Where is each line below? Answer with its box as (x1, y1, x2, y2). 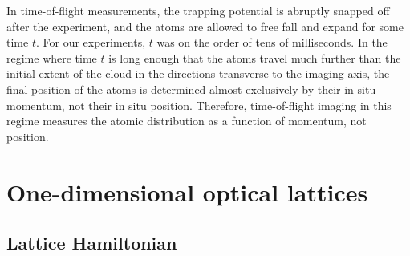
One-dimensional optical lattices (6, 175, 368, 208)
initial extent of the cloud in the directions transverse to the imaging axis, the (6, 65, 390, 82)
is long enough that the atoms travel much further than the (108, 49, 401, 66)
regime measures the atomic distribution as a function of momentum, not (6, 112, 367, 129)
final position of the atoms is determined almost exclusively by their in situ (6, 80, 376, 97)
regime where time (6, 49, 97, 66)
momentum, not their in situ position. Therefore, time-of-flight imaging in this (6, 96, 392, 113)
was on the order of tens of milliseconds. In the (156, 34, 388, 51)
